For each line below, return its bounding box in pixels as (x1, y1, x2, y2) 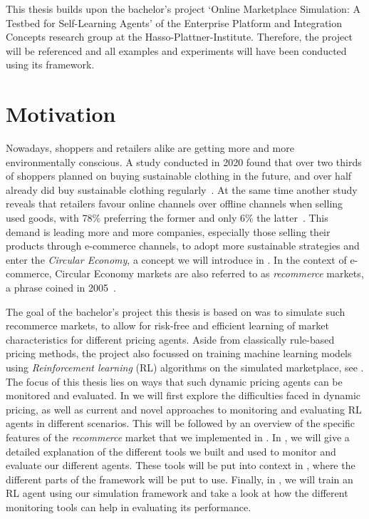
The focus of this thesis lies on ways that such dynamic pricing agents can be (6, 374, 343, 389)
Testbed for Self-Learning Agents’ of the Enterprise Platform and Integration (6, 15, 343, 30)
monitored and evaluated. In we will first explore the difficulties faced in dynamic (6, 388, 361, 403)
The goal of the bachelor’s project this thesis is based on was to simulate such (6, 304, 345, 319)
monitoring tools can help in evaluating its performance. (6, 499, 251, 514)
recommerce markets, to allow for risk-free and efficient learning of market (6, 318, 329, 333)
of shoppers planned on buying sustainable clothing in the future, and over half (6, 168, 352, 183)
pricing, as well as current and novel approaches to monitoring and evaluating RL (6, 401, 362, 416)
